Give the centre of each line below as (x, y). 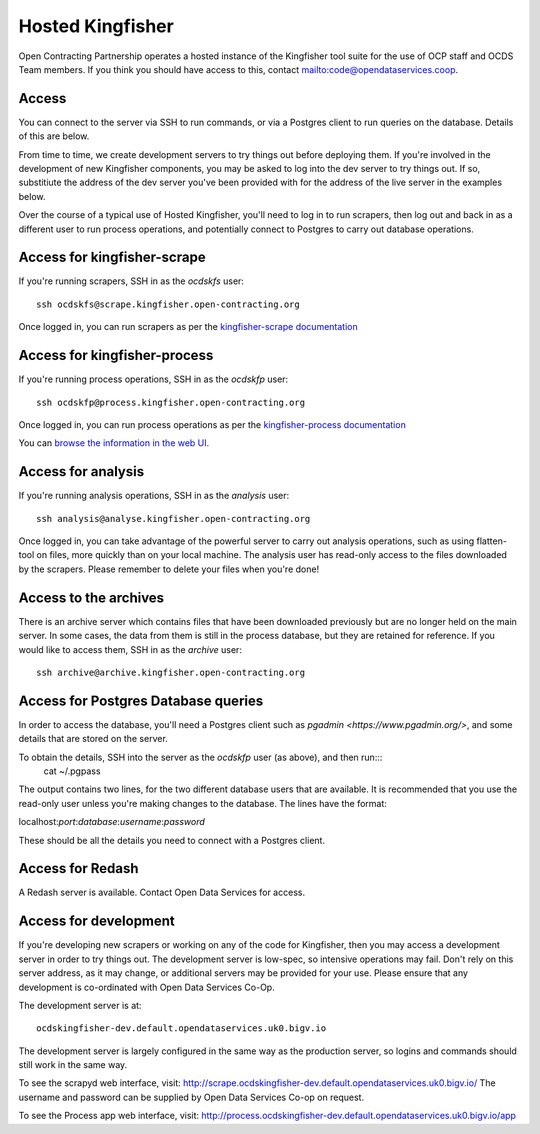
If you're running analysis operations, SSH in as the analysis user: (154, 496)
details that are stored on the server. (93, 739)
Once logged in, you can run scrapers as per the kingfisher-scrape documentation (188, 327)
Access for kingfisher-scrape (112, 257)
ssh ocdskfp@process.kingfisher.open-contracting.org (170, 402)
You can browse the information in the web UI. (114, 443)
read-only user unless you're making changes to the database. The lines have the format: (202, 803)
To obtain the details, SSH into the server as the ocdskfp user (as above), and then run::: (200, 757)
